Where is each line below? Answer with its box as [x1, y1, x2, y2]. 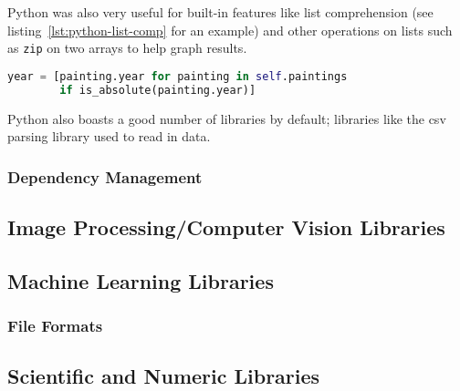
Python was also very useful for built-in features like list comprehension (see [7, 3, 434, 21]
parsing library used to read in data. [7, 127, 211, 146]
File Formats [7, 314, 103, 337]
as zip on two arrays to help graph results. [7, 38, 247, 57]
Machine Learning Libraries [7, 266, 274, 294]
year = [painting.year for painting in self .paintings [7, 69, 348, 83]
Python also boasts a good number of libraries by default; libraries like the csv [7, 108, 446, 128]
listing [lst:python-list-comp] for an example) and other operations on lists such [7, 20, 453, 39]
